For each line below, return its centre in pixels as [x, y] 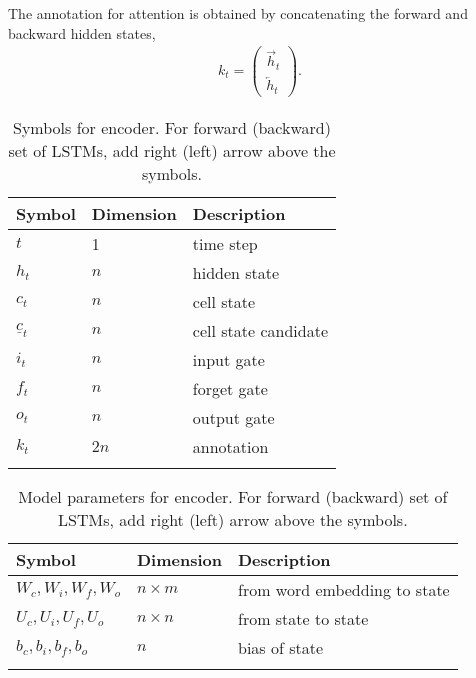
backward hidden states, [82, 32]
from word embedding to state [343, 589]
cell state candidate [260, 330]
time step [225, 243]
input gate [228, 359]
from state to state [303, 618]
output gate [233, 417]
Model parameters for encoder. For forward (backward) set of [233, 496]
